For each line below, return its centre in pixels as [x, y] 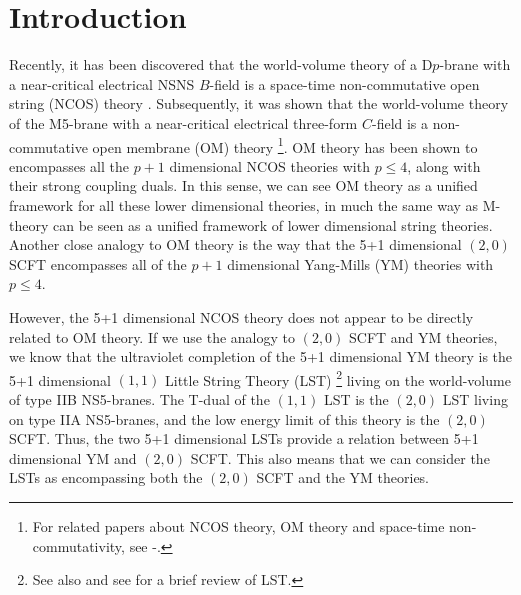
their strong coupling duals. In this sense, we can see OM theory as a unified [243, 185]
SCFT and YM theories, [423, 336]
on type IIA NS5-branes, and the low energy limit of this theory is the [224, 418]
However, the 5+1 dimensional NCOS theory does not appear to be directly [241, 316]
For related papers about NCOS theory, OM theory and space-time [238, 525]
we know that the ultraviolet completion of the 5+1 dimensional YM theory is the [261, 356]
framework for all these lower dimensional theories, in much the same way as [244, 204]
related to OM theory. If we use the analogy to [152, 336]
